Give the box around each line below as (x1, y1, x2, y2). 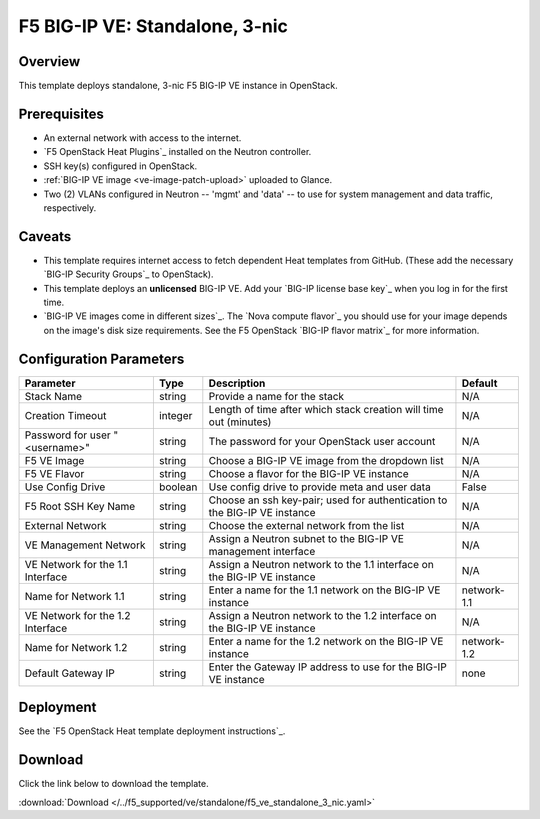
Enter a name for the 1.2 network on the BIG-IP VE (208, 634, 444, 648)
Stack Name (24, 389, 83, 403)
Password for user (24, 428, 112, 442)
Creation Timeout (24, 408, 107, 422)
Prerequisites (18, 105, 104, 122)
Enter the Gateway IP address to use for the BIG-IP (208, 660, 447, 674)
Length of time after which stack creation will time (208, 402, 444, 416)
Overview (18, 53, 81, 70)
